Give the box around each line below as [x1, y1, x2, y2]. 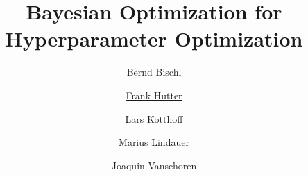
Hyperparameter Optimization [5, 24, 303, 53]
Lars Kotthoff [125, 111, 183, 126]
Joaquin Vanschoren [111, 158, 197, 172]
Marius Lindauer [119, 135, 189, 149]
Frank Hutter [126, 87, 182, 102]
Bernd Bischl [126, 65, 182, 79]
